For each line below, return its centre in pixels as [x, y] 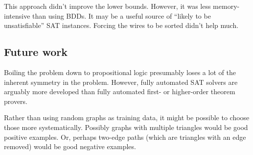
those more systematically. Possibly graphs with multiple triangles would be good [126, 127]
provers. [16, 101]
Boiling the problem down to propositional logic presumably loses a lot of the [120, 72]
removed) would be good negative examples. [70, 146]
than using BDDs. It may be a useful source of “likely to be [122, 15]
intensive [17, 15]
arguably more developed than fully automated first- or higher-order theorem [120, 91]
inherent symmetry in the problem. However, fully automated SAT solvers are [121, 82]
